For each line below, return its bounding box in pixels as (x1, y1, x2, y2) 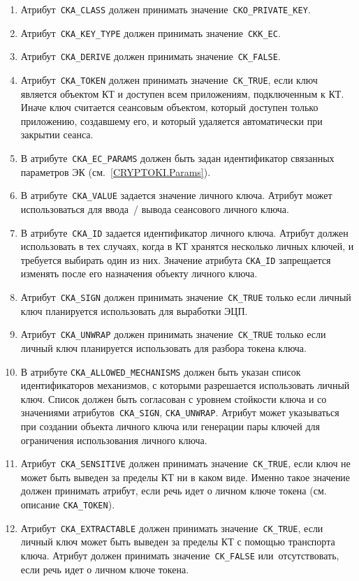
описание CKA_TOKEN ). (20, 497, 115, 512)
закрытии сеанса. (20, 127, 94, 142)
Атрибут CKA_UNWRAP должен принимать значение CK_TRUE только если (20, 327, 326, 341)
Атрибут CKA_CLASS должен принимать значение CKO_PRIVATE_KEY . (20, 2, 311, 16)
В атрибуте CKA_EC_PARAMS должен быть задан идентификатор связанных (20, 151, 335, 165)
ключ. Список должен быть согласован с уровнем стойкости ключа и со (20, 391, 327, 406)
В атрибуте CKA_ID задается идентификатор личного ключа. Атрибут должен (20, 225, 349, 240)
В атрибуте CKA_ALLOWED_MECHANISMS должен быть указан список (20, 364, 301, 378)
